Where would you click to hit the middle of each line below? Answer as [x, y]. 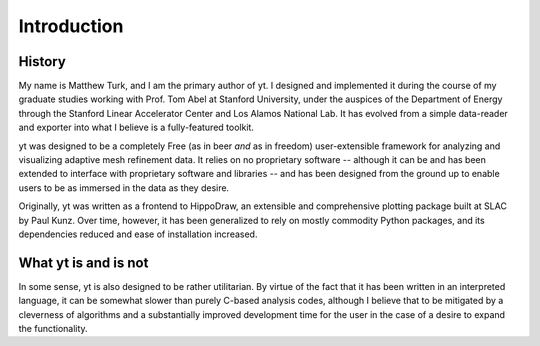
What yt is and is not [83, 262]
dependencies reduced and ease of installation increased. [138, 234]
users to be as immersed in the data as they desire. [124, 187]
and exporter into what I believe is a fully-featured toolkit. [136, 127]
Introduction [71, 26]
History [42, 61]
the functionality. [53, 329]
